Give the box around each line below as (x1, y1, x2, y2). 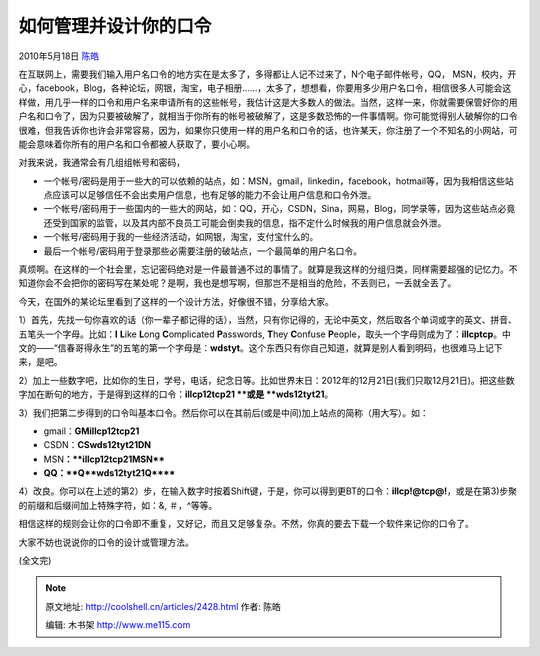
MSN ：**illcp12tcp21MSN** (43, 453, 165, 465)
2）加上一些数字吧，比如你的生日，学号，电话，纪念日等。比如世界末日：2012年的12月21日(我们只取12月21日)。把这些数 (18, 374, 515, 386)
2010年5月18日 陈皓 (18, 50, 100, 62)
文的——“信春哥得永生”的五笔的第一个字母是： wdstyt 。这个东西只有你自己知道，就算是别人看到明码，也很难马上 (18, 341, 485, 354)
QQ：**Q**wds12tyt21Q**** (43, 467, 176, 479)
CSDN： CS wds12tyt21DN (43, 439, 152, 451)
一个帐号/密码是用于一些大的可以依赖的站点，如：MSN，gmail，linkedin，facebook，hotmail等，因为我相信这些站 (43, 175, 514, 187)
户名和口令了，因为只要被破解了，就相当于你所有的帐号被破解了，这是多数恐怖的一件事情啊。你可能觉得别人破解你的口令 (18, 110, 518, 122)
